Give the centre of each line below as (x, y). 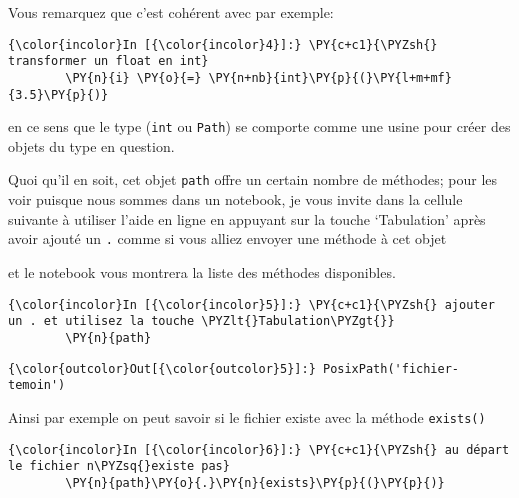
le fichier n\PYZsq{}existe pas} (119, 466)
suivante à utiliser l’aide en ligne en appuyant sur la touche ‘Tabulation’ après (247, 218)
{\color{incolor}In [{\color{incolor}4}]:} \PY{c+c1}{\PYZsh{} (223, 44)
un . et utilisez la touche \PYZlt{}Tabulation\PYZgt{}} (201, 321)
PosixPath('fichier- (391, 368)
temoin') (37, 385)
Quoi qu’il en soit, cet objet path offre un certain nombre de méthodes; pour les (253, 179)
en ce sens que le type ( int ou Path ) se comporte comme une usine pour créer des (259, 126)
